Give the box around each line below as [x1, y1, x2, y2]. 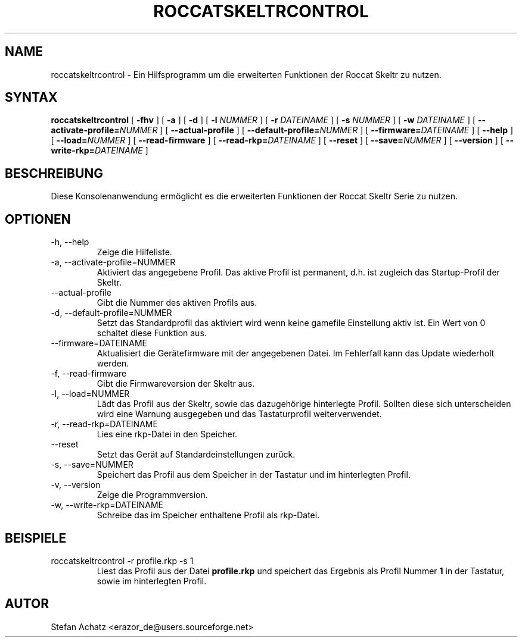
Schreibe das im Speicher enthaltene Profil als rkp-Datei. [97, 510, 320, 521]
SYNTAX [5, 90, 58, 105]
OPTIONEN [5, 211, 71, 227]
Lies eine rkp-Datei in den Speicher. [97, 429, 238, 440]
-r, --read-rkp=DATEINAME [51, 419, 158, 430]
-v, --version [51, 480, 101, 490]
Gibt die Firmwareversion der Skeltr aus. [97, 378, 255, 389]
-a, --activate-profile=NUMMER [51, 257, 176, 268]
